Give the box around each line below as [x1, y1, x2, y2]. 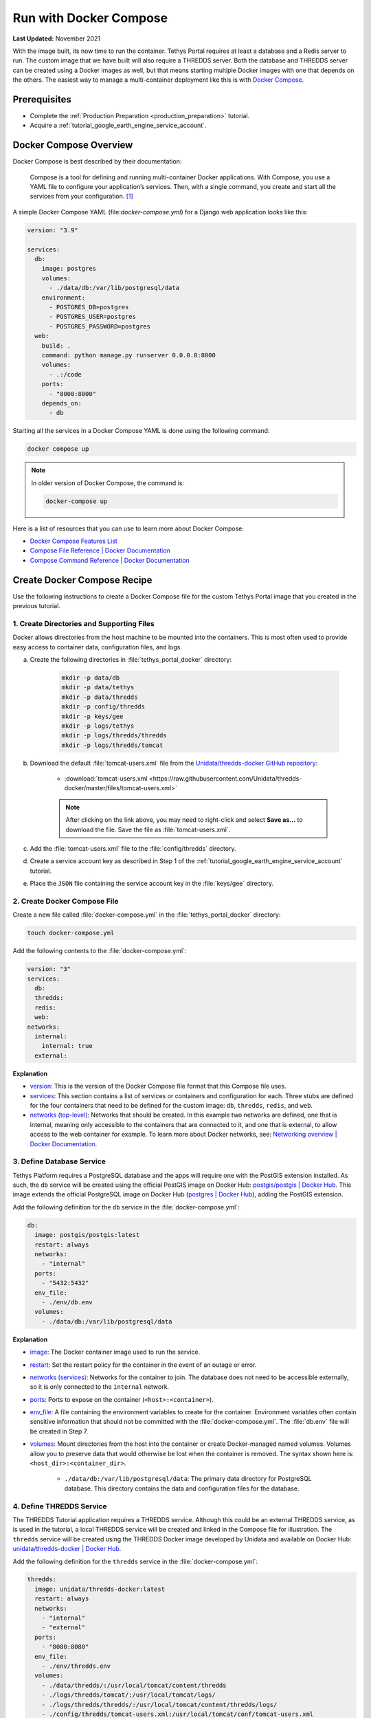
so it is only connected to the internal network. [30, 1383, 170, 1391]
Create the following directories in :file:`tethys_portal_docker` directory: [30, 655, 232, 663]
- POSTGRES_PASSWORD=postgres [49, 322, 151, 330]
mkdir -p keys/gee [61, 712, 124, 720]
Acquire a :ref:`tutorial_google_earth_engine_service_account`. [30, 121, 207, 130]
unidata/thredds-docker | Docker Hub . [12, 1545, 122, 1553]
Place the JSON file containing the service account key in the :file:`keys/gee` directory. [30, 880, 274, 888]
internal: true [41, 1042, 93, 1050]
